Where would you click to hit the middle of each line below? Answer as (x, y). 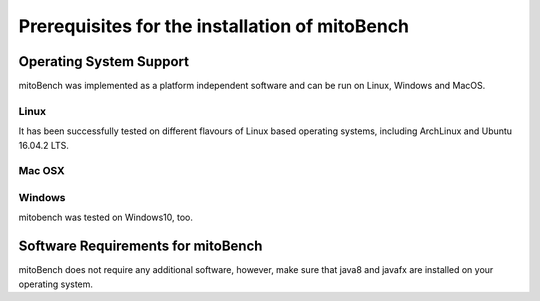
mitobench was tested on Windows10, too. (106, 217)
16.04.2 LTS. (44, 145)
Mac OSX (41, 171)
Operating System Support (104, 61)
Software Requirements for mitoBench (140, 246)
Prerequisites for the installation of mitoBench (214, 26)
